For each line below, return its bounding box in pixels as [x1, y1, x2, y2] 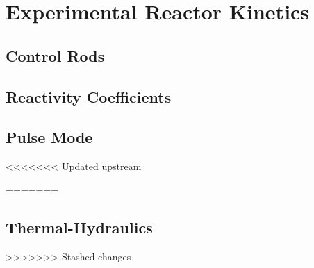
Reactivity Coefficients [6, 85, 172, 107]
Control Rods [6, 44, 105, 66]
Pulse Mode [6, 126, 93, 148]
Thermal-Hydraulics [6, 216, 153, 237]
